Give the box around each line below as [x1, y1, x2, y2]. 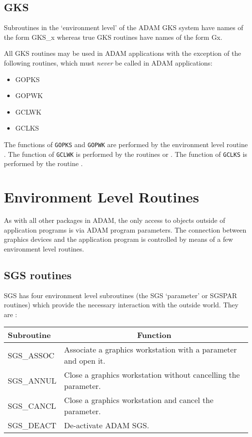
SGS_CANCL [8, 400, 56, 411]
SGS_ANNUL [8, 374, 57, 386]
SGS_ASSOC [8, 349, 55, 361]
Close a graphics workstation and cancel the [64, 394, 214, 406]
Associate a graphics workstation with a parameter [64, 344, 237, 355]
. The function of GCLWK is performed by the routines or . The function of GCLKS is [4, 149, 248, 159]
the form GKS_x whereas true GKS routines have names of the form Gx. [4, 32, 222, 42]
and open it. [64, 355, 106, 367]
